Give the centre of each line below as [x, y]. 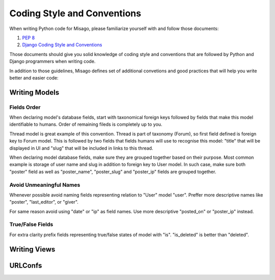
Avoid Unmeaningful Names [45, 185]
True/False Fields [31, 225]
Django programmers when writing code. [52, 62]
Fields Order [25, 107]
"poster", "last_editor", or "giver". [44, 202]
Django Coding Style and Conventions [62, 45]
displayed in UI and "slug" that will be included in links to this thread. [81, 148]
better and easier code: [34, 78]
